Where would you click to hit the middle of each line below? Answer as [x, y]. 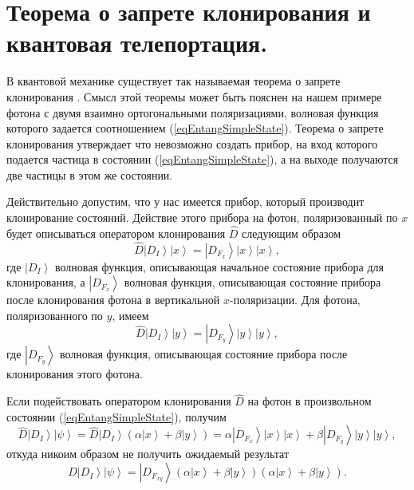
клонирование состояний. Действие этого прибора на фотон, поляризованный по [202, 217]
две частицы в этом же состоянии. [90, 174]
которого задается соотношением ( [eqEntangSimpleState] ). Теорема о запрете [195, 128]
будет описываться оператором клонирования [116, 233]
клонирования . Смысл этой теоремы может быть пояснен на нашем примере [194, 96]
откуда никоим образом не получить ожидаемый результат [148, 454]
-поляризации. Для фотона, [295, 300]
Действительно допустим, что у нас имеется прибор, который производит [185, 202]
